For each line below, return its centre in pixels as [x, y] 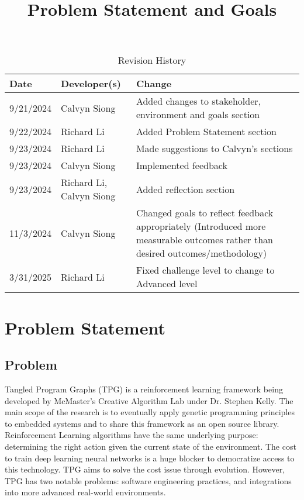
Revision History [152, 60]
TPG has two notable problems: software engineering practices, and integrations [148, 480]
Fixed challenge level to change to [205, 270]
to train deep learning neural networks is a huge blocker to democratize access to [150, 458]
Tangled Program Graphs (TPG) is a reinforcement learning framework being [144, 389]
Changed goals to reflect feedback [205, 213]
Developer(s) [91, 84]
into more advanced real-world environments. [85, 492]
